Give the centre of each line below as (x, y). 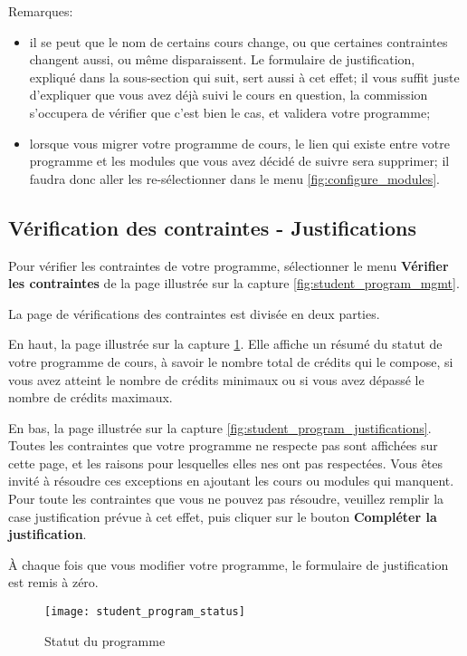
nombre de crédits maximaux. (91, 397)
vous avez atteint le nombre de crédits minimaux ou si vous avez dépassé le (216, 379)
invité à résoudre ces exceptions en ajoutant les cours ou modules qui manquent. (231, 481)
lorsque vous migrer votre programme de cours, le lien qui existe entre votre (239, 143)
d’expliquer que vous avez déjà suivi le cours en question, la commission (229, 95)
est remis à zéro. (53, 582)
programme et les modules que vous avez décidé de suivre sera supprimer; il (239, 161)
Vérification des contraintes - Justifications (212, 227)
